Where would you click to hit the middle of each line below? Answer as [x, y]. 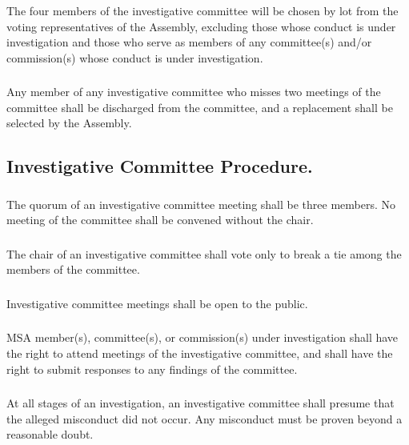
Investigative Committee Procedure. [160, 166]
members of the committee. [73, 269]
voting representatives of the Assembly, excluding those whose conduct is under [201, 26]
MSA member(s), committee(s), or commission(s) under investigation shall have [202, 337]
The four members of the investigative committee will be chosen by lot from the [202, 10]
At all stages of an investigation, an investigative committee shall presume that [200, 403]
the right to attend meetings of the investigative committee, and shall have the [200, 353]
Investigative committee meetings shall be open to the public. [157, 303]
